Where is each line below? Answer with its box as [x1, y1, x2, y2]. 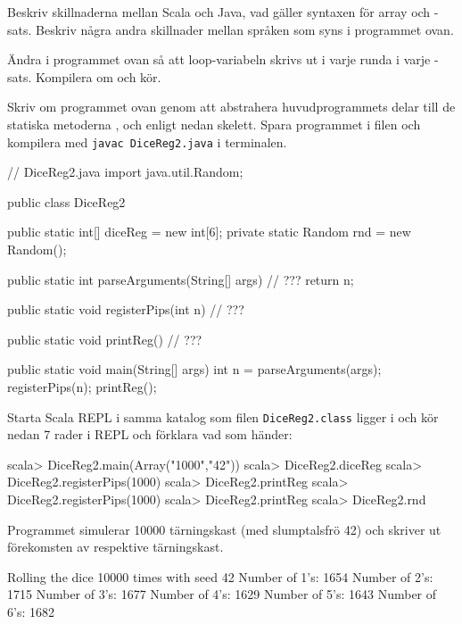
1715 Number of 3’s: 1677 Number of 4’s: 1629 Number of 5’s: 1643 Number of [7, 585, 437, 603]
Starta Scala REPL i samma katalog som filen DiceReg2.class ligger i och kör [7, 407, 439, 426]
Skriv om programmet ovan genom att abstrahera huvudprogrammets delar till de [7, 97, 456, 116]
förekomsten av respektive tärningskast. [7, 537, 224, 556]
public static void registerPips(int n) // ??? [7, 300, 244, 319]
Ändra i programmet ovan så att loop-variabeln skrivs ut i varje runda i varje [7, 50, 431, 69]
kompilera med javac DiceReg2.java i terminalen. [7, 132, 287, 151]
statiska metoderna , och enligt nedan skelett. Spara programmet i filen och [7, 114, 421, 133]
